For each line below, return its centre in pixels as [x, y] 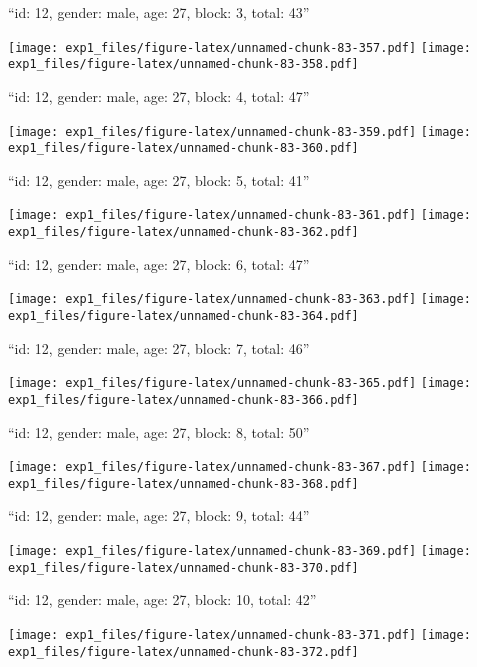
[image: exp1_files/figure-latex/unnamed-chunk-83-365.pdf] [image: [239, 383]
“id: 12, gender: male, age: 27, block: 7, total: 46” [159, 347]
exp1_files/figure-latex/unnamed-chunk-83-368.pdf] [183, 483]
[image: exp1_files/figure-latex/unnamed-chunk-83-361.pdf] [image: [239, 215]
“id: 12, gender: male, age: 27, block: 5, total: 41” [159, 179]
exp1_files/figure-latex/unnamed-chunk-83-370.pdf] [183, 567]
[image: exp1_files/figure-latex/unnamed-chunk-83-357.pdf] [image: [239, 47]
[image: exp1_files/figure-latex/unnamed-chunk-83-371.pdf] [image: [239, 634]
